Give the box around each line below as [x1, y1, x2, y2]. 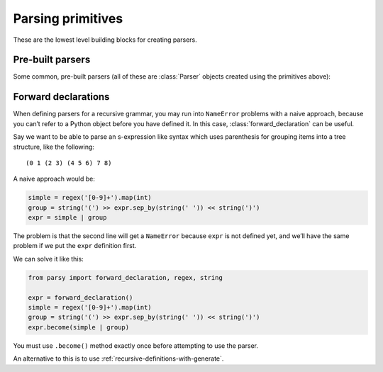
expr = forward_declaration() [28, 293, 133, 301]
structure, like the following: [13, 142, 95, 151]
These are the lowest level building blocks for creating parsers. [13, 35, 198, 44]
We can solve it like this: [13, 254, 84, 263]
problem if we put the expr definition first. [13, 242, 137, 250]
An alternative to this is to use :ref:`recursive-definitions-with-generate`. [13, 354, 224, 363]
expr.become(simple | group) [28, 323, 130, 331]
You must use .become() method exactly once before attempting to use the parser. [13, 341, 259, 350]
